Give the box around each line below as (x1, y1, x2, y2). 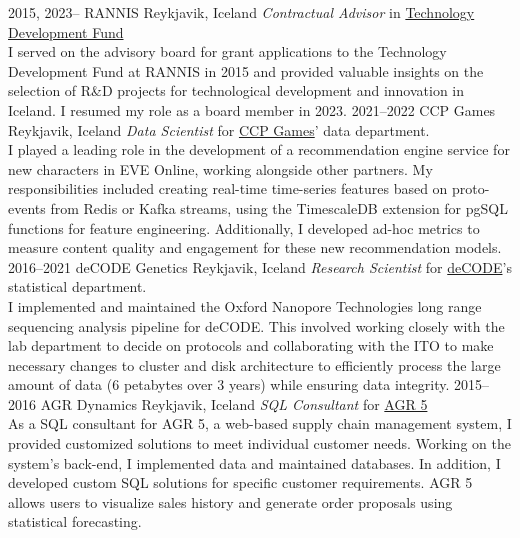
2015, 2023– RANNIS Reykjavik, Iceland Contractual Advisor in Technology (8, 2, 475, 22)
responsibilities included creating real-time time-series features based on (8, 178, 448, 199)
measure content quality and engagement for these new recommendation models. (8, 237, 502, 258)
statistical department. (8, 276, 147, 297)
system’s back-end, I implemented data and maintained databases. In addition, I (8, 452, 501, 473)
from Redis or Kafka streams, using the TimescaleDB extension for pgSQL (50, 197, 508, 218)
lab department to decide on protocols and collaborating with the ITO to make (8, 335, 494, 356)
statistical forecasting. (8, 511, 142, 532)
